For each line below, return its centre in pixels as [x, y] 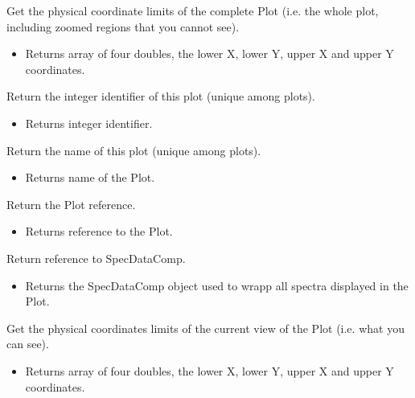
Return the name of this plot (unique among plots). [134, 150]
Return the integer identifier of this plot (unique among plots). [161, 96]
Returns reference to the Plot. [99, 231]
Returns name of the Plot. [90, 177]
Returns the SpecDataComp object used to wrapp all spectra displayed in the [217, 285]
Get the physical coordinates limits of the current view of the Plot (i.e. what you [205, 328]
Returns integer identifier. [89, 123]
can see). [28, 344]
